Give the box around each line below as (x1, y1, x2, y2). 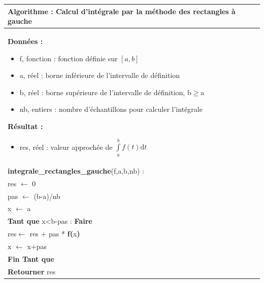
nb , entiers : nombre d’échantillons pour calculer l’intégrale (19, 104, 203, 114)
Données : (8, 35, 43, 46)
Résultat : (8, 120, 43, 131)
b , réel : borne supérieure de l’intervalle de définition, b (19, 87, 191, 97)
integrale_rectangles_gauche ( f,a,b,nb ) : (8, 165, 144, 176)
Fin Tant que (8, 253, 54, 264)
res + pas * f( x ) (29, 228, 80, 239)
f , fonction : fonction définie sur (19, 53, 118, 63)
